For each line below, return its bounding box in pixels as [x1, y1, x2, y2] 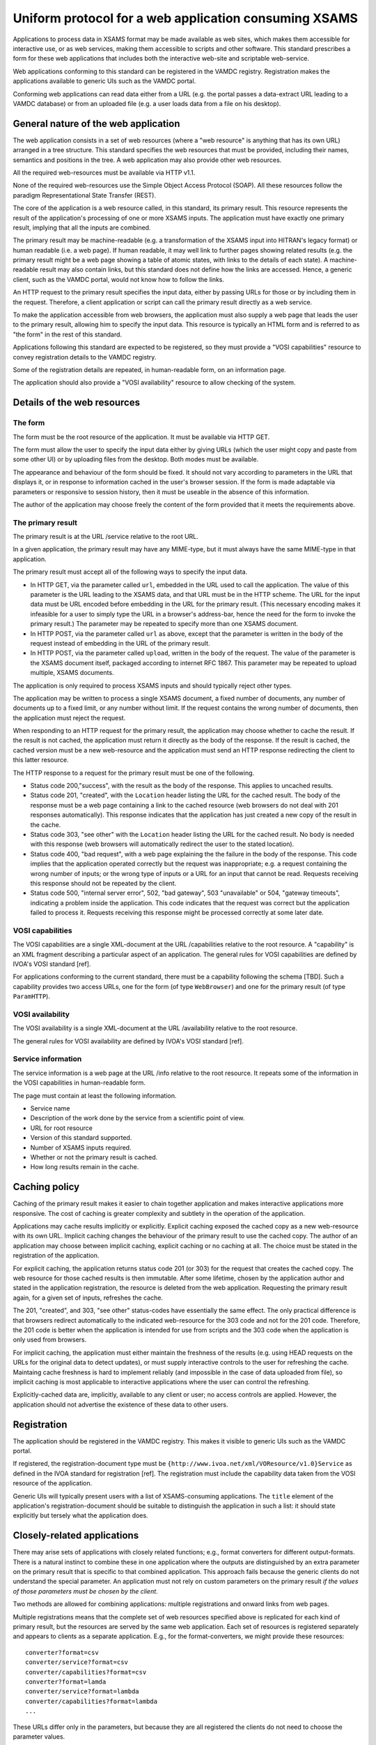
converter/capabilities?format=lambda [25, 1697, 158, 1705]
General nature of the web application [13, 117, 180, 129]
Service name [30, 1104, 70, 1113]
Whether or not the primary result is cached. [30, 1152, 158, 1161]
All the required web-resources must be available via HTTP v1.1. [13, 168, 196, 177]
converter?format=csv [25, 1648, 99, 1656]
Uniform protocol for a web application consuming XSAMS [13, 10, 359, 26]
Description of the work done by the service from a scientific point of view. [30, 1114, 245, 1122]
